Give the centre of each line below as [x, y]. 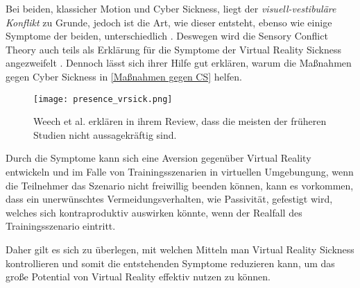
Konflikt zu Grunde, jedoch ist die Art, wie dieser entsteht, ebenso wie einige [169, 22]
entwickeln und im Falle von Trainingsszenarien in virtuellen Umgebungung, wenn [180, 171]
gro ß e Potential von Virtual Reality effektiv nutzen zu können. [138, 277]
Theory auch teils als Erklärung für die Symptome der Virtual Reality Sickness [173, 49]
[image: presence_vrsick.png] [103, 99]
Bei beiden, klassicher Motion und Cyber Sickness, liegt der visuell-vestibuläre [171, 8]
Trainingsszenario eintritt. [61, 226]
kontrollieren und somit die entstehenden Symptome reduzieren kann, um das [170, 263]
